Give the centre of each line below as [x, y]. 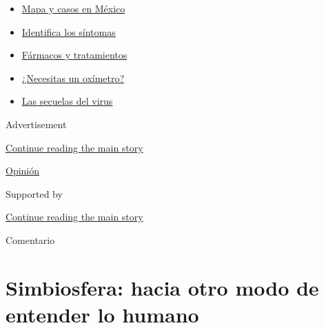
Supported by [34, 193]
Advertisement [36, 124]
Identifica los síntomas [69, 31]
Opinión [23, 171]
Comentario [30, 239]
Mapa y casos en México [73, 8]
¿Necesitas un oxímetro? [73, 78]
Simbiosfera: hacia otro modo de [162, 287]
